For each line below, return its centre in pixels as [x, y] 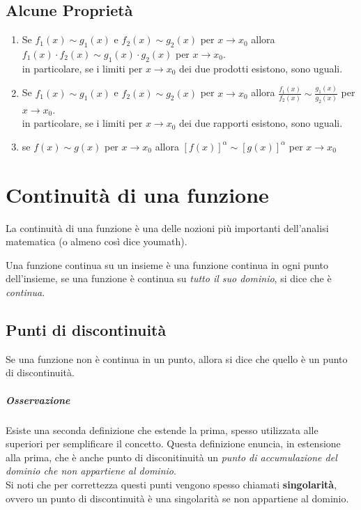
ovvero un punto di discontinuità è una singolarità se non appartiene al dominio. [177, 498]
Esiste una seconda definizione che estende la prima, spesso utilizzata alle [162, 430]
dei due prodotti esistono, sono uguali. [261, 68]
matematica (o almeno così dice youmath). [97, 241]
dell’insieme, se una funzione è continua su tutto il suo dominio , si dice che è [169, 278]
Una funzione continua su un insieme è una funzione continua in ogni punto [167, 264]
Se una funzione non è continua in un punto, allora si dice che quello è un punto [177, 358]
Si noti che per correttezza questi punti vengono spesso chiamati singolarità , [171, 484]
